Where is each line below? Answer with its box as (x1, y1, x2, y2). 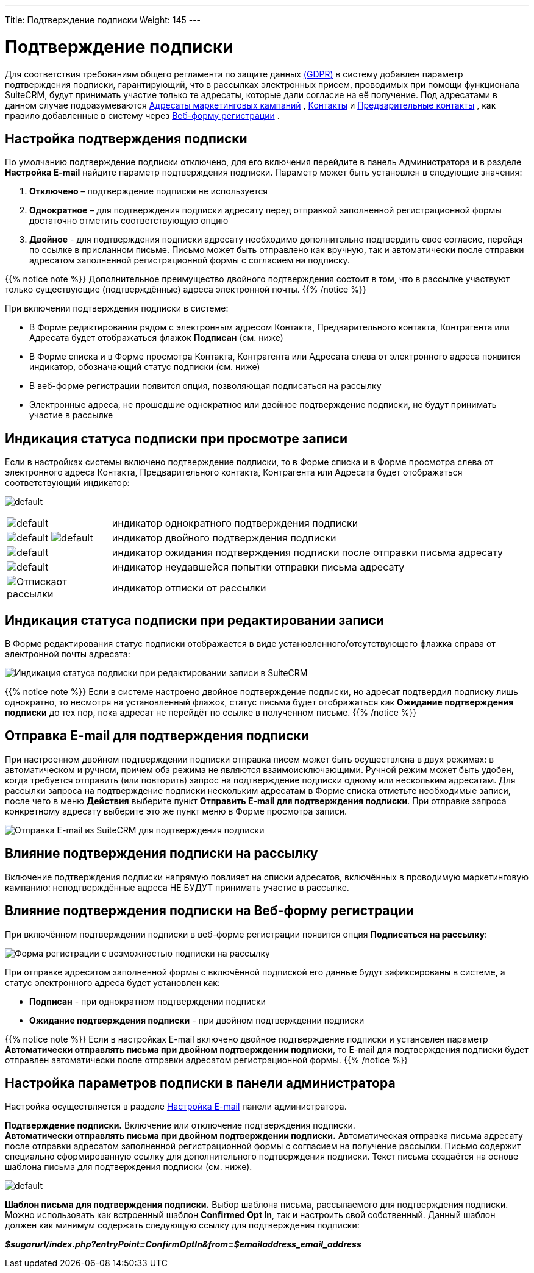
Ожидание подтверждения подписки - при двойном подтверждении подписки (29, 1014, 365, 1025)
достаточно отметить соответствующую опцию (29, 215, 229, 226)
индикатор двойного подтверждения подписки (112, 532, 336, 544)
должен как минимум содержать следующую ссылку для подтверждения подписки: (5, 1220, 360, 1231)
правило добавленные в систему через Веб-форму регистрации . (5, 110, 280, 121)
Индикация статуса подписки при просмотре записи (5, 430, 348, 446)
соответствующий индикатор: (5, 477, 130, 488)
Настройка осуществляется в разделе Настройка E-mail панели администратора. (5, 1101, 347, 1112)
